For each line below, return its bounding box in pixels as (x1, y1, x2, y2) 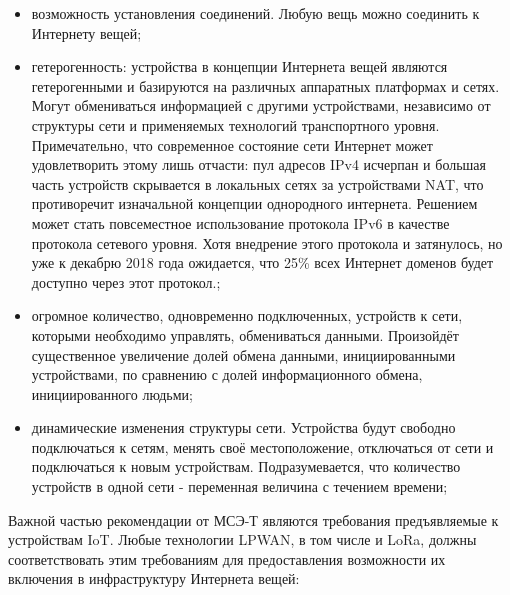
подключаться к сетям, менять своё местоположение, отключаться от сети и (31, 436, 494, 457)
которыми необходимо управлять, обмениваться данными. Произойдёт (31, 324, 459, 345)
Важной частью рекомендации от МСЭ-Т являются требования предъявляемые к (8, 509, 499, 530)
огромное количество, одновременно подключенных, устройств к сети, (31, 305, 463, 326)
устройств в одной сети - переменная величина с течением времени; (31, 476, 448, 497)
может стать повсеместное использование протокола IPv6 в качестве (31, 212, 450, 233)
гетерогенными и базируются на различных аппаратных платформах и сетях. (31, 75, 500, 96)
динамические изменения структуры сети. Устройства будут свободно (31, 417, 456, 438)
